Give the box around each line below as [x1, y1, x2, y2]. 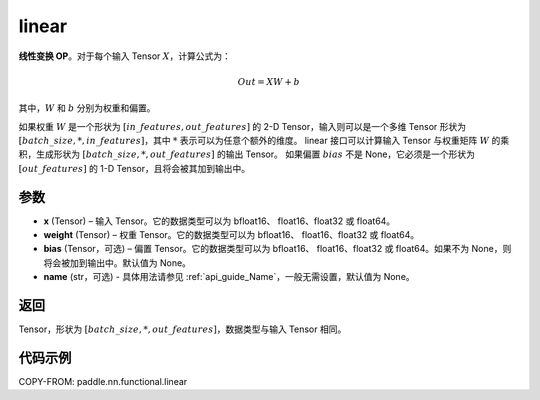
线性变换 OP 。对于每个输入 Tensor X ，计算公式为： [18, 50, 232, 62]
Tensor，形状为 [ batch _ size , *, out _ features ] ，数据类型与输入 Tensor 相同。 [18, 323, 347, 335]
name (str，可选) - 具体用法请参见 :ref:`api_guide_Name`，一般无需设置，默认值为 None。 [43, 271, 415, 283]
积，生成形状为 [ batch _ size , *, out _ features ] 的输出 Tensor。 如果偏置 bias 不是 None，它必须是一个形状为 [18, 148, 475, 160]
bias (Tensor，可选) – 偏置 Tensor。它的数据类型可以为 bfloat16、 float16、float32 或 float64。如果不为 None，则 [43, 243, 512, 255]
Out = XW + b [237, 76, 300, 87]
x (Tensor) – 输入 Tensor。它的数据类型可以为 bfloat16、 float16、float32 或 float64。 [43, 215, 396, 227]
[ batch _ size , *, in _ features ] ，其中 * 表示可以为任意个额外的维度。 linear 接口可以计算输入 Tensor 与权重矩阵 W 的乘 [18, 134, 510, 146]
